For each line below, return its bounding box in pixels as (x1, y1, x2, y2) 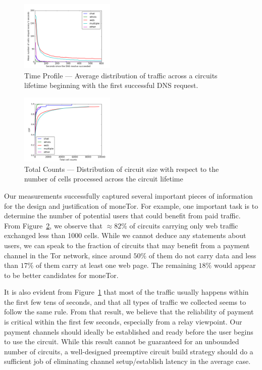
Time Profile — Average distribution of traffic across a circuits (24, 70, 218, 80)
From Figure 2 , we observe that (4, 220, 103, 230)
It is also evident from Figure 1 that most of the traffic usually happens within (4, 287, 249, 297)
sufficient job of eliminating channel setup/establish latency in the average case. (4, 356, 251, 366)
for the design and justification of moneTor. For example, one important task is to (4, 200, 258, 211)
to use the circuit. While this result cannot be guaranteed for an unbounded (4, 336, 239, 347)
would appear (214, 260, 256, 270)
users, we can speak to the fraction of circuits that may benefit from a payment (4, 240, 250, 250)
